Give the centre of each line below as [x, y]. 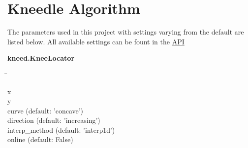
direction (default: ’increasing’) [54, 120]
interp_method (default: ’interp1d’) [61, 129]
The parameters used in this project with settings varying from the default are [126, 32]
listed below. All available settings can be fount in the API [96, 41]
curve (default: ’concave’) [46, 110]
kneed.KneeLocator [41, 58]
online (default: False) [40, 139]
